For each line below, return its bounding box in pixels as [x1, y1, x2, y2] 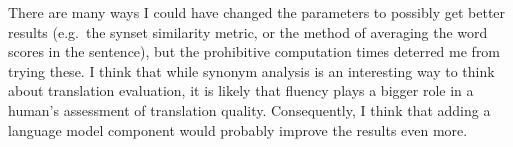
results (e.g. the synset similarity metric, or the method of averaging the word [8, 21, 488, 42]
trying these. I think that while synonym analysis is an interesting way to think [8, 60, 495, 81]
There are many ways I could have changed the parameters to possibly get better [8, 2, 506, 22]
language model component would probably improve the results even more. [8, 119, 468, 140]
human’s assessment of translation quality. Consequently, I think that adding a [8, 99, 491, 120]
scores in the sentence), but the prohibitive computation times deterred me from [8, 41, 501, 62]
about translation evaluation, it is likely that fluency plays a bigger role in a [8, 80, 474, 101]
